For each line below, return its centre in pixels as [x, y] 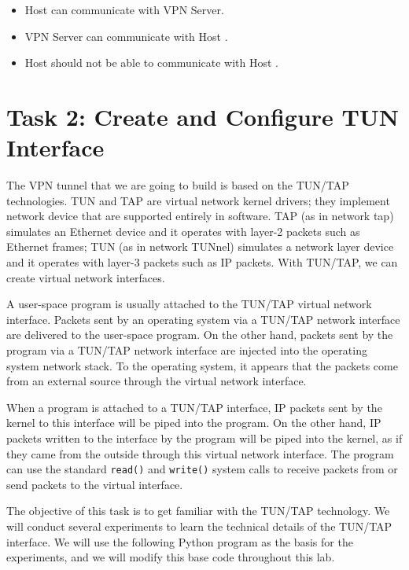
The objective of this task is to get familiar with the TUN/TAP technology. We [198, 511]
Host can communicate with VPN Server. [124, 9]
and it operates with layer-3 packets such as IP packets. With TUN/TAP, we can [202, 262]
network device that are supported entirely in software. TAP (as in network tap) [200, 216]
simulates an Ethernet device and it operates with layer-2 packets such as [183, 231]
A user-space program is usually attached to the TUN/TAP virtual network [189, 304]
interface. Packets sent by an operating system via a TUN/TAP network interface [203, 319]
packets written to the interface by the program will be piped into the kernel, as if [204, 438]
